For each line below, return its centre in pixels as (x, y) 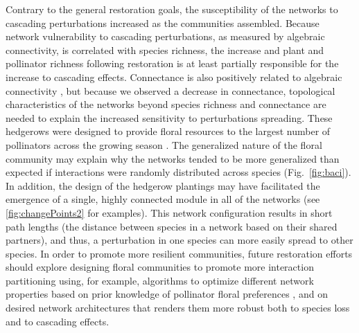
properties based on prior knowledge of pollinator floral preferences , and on (167, 294)
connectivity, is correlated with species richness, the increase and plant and (165, 49)
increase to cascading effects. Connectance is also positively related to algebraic (174, 76)
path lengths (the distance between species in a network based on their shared (172, 226)
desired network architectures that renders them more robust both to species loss (178, 308)
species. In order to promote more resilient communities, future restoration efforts (179, 253)
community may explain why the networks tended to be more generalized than (173, 158)
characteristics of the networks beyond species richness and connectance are (166, 104)
